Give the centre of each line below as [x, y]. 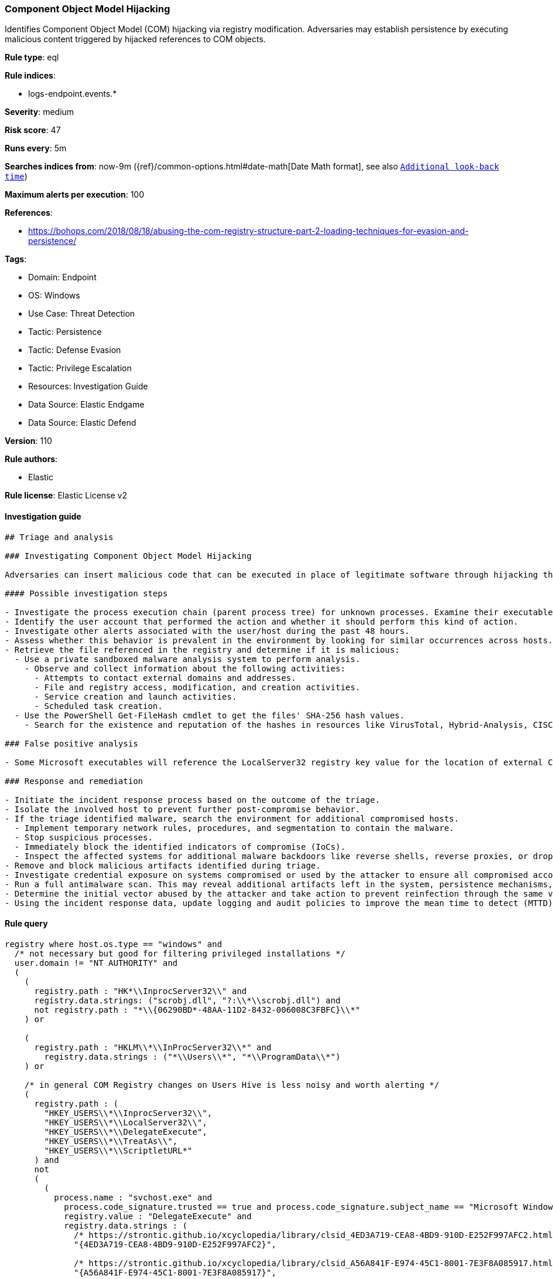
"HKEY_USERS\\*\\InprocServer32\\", [128, 1113]
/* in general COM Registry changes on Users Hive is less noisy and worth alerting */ [232, 1085]
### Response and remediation [74, 781]
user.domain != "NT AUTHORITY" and [96, 963]
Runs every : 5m [36, 148]
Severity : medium [40, 112]
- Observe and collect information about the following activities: [185, 668]
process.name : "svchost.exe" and [133, 1197]
